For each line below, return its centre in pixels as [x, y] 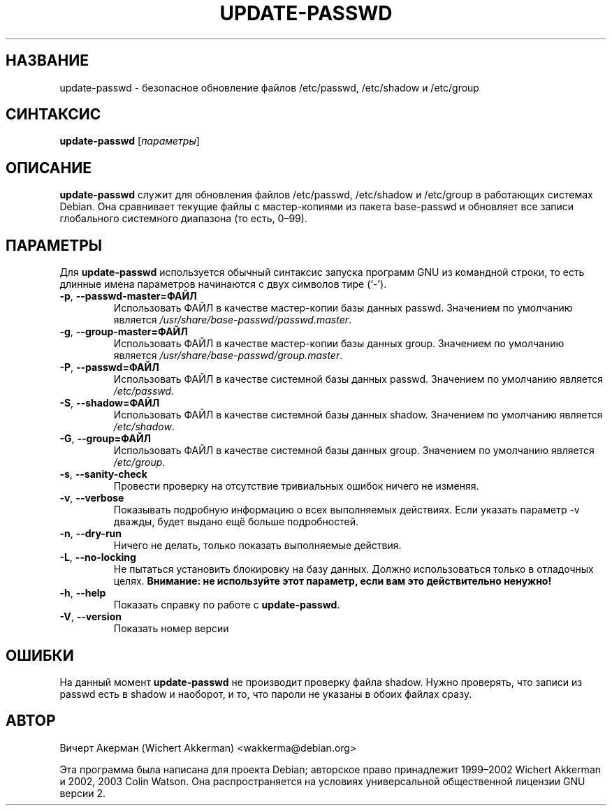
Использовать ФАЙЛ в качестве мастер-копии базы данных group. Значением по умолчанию [339, 344]
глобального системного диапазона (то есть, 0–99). [183, 219]
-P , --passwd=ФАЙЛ [109, 367]
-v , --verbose [92, 498]
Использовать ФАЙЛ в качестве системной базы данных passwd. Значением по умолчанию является [358, 379]
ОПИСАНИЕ [49, 168]
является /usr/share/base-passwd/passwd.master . [233, 320]
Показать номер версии [171, 629]
